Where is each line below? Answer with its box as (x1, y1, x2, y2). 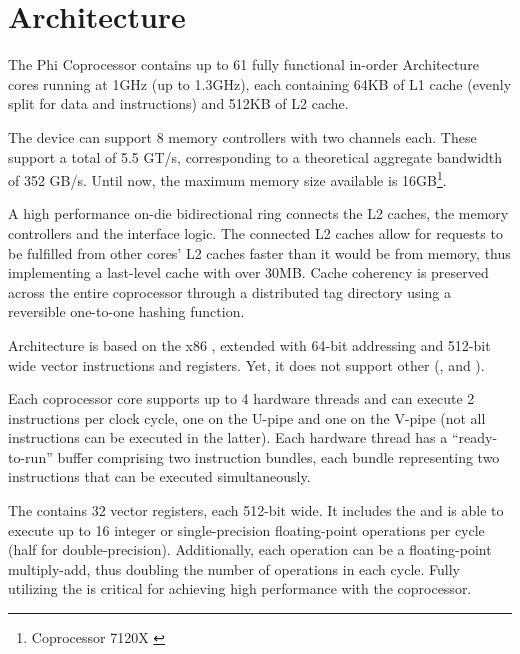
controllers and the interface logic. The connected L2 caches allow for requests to (8, 222, 503, 243)
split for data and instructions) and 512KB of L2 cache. (8, 93, 349, 114)
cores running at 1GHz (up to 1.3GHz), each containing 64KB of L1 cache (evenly (8, 73, 512, 94)
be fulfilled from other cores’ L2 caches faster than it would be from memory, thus (8, 242, 511, 263)
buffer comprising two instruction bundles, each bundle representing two (57, 446, 500, 467)
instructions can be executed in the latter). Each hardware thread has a (8, 427, 448, 448)
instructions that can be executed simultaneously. (8, 466, 311, 487)
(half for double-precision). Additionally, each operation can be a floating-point (8, 539, 492, 560)
